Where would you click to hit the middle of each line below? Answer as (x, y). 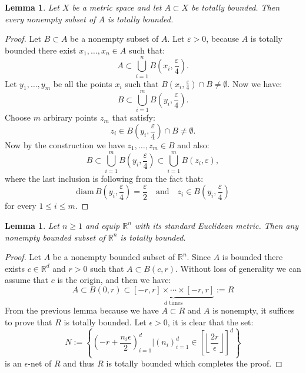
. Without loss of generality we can (238, 268)
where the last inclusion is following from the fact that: (104, 178)
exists (15, 268)
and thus (79, 363)
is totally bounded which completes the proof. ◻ (194, 363)
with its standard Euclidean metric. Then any (217, 225)
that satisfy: (134, 117)
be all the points (83, 83)
